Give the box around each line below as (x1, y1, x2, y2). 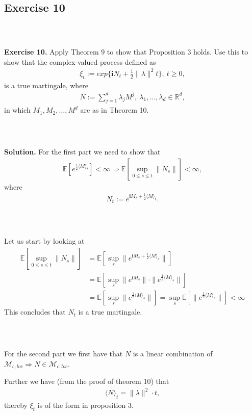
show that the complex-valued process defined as (4, 56, 156, 67)
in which (4, 105, 31, 115)
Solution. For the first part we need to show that (4, 146, 161, 157)
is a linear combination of (133, 348, 213, 358)
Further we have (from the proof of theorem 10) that (4, 376, 169, 386)
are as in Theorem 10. (80, 105, 149, 115)
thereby (4, 399, 28, 410)
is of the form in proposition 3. (37, 399, 134, 410)
